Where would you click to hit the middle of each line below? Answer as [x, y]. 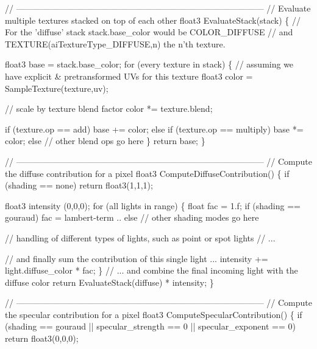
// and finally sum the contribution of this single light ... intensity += [137, 258]
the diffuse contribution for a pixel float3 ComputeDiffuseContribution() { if [147, 173]
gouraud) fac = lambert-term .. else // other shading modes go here [132, 217]
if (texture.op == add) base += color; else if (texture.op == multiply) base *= [154, 129]
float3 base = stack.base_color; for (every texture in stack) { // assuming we [149, 64]
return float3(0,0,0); [42, 338]
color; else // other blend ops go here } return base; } [105, 141]
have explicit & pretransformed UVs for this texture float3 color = [129, 76]
